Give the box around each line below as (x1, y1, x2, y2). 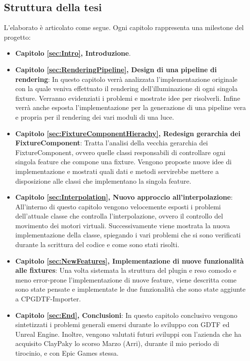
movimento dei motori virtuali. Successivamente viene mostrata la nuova (15, 220, 230, 230)
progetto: (4, 31, 31, 42)
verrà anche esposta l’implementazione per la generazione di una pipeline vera (15, 102, 246, 112)
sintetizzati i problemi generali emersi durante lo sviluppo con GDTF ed (15, 319, 230, 330)
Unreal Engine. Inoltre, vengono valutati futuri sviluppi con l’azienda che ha (15, 329, 241, 339)
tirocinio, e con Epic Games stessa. (15, 348, 119, 358)
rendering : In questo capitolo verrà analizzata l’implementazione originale (15, 74, 237, 84)
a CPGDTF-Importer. (15, 294, 81, 304)
